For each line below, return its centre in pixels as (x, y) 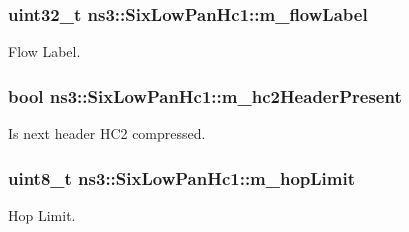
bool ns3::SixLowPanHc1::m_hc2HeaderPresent (205, 95)
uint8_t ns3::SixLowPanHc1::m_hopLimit (182, 177)
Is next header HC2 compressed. (107, 133)
